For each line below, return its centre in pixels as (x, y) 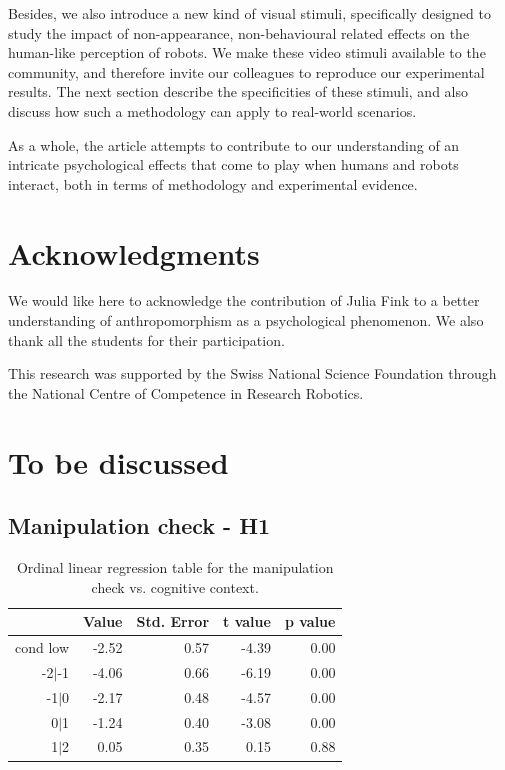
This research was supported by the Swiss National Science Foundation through (252, 373)
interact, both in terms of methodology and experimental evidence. (213, 183)
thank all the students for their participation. (146, 339)
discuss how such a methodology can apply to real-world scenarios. (212, 110)
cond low (42, 647)
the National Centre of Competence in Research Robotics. (186, 392)
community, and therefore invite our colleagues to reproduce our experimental (246, 71)
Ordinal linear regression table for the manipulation (175, 567)
